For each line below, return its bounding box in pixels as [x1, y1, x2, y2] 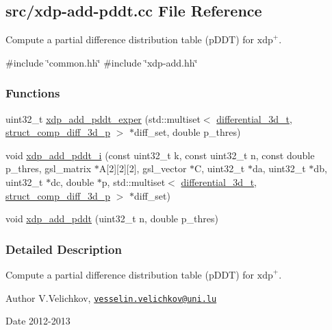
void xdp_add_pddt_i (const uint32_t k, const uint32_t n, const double [5, 148, 315, 162]
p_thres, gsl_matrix [5, 161, 92, 176]
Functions [5, 84, 60, 102]
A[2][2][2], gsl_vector [99, 161, 187, 176]
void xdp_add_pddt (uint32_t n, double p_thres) [5, 211, 218, 226]
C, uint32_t [194, 161, 245, 176]
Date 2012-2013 [5, 314, 71, 328]
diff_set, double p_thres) [133, 125, 241, 139]
